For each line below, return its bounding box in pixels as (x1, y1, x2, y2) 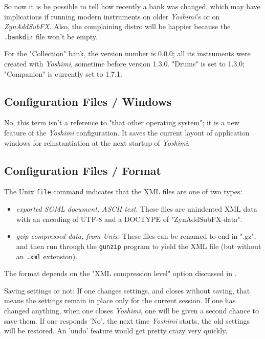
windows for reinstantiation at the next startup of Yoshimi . (4, 137, 190, 148)
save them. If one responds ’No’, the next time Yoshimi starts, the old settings (4, 315, 250, 326)
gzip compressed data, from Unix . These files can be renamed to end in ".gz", (16, 231, 256, 241)
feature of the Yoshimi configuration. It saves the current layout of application (4, 127, 250, 138)
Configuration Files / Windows (4, 93, 172, 109)
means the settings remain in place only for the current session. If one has (4, 295, 236, 306)
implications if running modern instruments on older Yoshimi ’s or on (4, 11, 220, 21)
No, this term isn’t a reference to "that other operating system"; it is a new (4, 117, 239, 128)
